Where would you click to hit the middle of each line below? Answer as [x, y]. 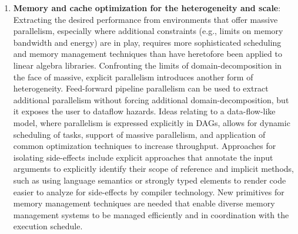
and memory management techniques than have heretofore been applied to [148, 54]
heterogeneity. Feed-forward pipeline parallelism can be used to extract [141, 88]
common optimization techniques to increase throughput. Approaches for [145, 146]
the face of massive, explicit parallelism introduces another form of [133, 77]
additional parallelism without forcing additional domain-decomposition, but [151, 99]
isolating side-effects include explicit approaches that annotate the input [143, 157]
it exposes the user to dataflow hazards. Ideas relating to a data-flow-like [144, 111]
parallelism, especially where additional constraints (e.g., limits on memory [148, 31]
